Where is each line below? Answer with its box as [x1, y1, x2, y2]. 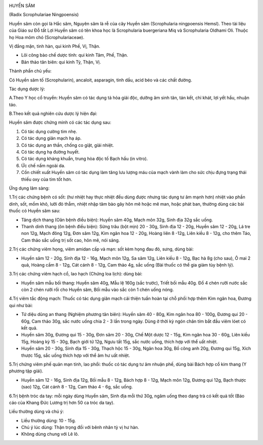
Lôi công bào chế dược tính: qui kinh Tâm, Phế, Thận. [21, 52, 129, 58]
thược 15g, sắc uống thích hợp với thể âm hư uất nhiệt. [21, 352, 130, 358]
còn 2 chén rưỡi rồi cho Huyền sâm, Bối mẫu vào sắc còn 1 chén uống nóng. [21, 287, 174, 292]
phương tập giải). [9, 368, 43, 374]
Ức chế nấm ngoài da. [21, 162, 66, 168]
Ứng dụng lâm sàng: [9, 185, 50, 191]
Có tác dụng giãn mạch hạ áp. [21, 135, 82, 141]
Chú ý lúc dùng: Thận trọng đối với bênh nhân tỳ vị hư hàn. [21, 425, 139, 430]
